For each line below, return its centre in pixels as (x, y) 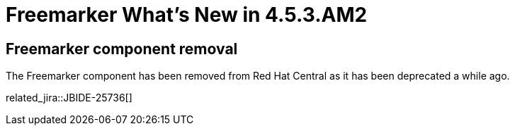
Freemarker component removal (122, 49)
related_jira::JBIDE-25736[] (69, 98)
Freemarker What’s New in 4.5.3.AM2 (187, 15)
